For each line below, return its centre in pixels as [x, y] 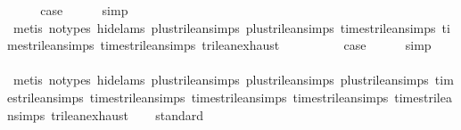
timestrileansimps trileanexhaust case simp [266, 45]
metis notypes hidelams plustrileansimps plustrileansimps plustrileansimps [221, 80]
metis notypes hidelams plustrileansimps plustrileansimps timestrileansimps [224, 27]
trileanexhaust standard [128, 114]
